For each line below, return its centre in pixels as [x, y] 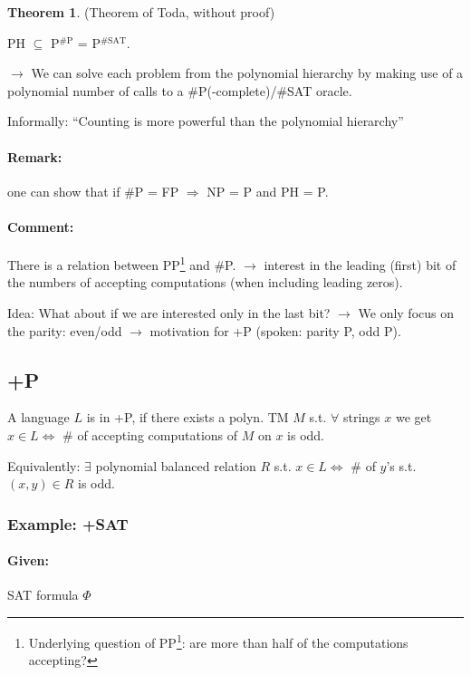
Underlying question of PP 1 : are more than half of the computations [218, 641]
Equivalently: [44, 465]
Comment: [41, 226]
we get [413, 417]
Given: [28, 560]
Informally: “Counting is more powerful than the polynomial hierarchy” [206, 121]
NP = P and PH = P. [268, 191]
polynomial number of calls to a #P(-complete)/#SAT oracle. [180, 90]
